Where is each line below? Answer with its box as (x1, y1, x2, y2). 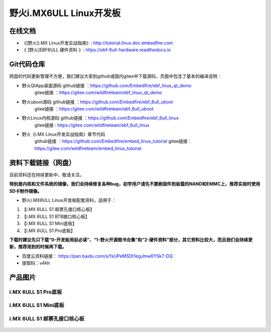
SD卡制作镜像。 (9, 188, 42, 194)
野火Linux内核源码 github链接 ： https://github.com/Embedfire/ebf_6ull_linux (22, 115, 179, 121)
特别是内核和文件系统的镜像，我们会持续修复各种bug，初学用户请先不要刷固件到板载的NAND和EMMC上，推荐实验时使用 (9, 181, 260, 187)
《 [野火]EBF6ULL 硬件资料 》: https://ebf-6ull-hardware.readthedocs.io (22, 47, 171, 53)
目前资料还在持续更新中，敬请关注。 (9, 171, 84, 178)
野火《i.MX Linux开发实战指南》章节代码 (22, 131, 105, 138)
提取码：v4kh (22, 260, 50, 266)
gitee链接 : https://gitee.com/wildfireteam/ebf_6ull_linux (34, 122, 150, 128)
